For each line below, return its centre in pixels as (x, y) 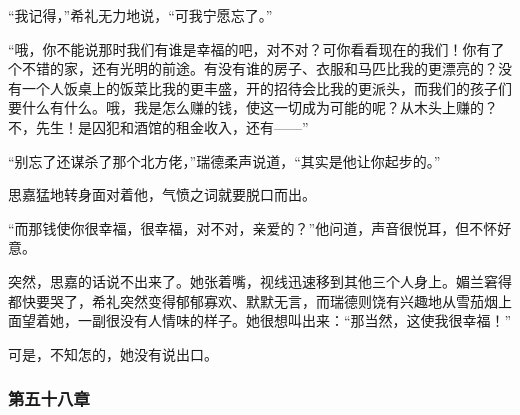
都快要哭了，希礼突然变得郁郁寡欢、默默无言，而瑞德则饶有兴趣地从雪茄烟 (253, 300)
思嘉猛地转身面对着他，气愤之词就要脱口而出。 (162, 194)
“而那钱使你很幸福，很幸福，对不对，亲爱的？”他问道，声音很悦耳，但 (239, 227)
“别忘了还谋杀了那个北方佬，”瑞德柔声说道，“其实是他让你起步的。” (224, 160)
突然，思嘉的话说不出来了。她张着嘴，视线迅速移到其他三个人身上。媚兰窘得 (260, 280)
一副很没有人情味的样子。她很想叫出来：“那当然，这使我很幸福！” (294, 320)
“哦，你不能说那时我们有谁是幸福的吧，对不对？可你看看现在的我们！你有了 (256, 48)
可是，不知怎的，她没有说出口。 (113, 353)
